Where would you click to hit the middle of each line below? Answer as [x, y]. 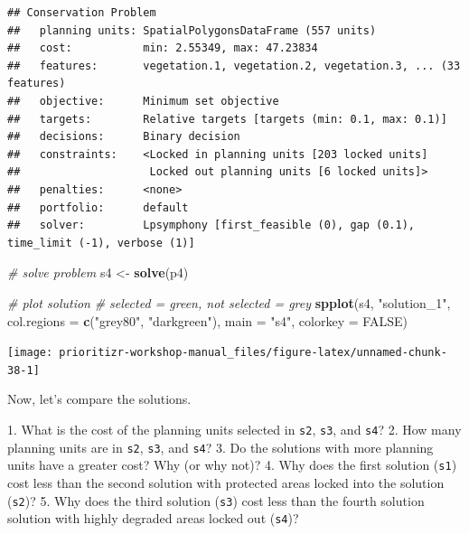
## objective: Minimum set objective [143, 101]
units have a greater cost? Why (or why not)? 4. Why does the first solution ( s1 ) [232, 465]
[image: [30, 353]
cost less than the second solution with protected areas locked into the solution [226, 482]
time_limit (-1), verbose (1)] [101, 243]
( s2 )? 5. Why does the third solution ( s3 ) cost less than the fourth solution [216, 500]
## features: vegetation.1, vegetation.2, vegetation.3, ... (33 [234, 66]
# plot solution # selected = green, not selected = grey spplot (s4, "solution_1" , [229, 302]
